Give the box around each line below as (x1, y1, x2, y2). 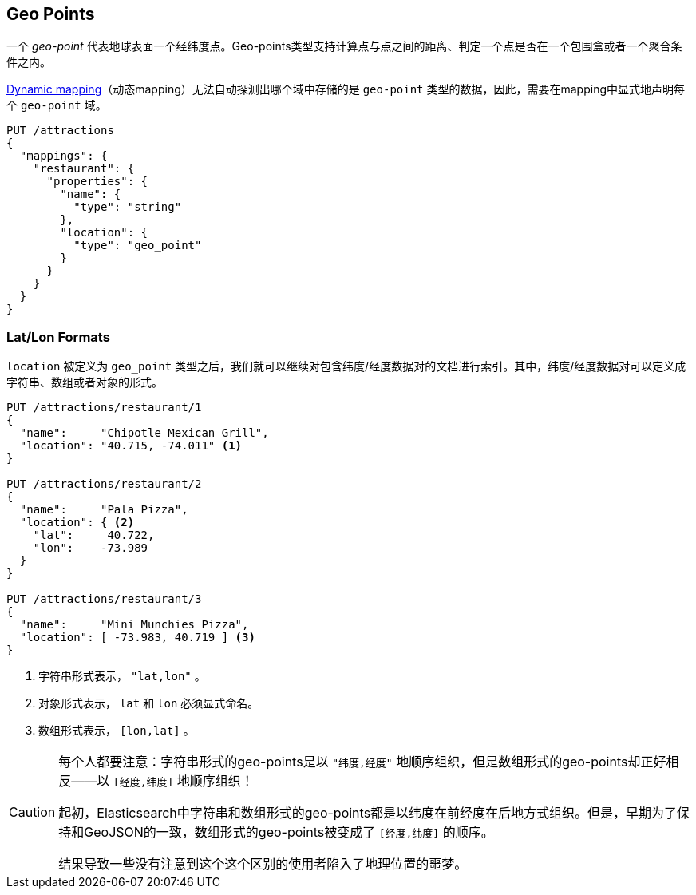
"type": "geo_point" (73, 239, 202, 252)
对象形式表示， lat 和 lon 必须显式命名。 (38, 696, 259, 711)
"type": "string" (73, 200, 182, 214)
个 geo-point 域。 (6, 98, 107, 113)
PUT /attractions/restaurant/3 (6, 592, 202, 606)
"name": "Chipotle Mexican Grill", (19, 426, 269, 440)
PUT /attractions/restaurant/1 (6, 401, 202, 414)
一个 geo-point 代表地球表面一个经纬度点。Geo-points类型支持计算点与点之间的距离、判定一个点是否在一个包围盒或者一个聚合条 (6, 39, 682, 53)
